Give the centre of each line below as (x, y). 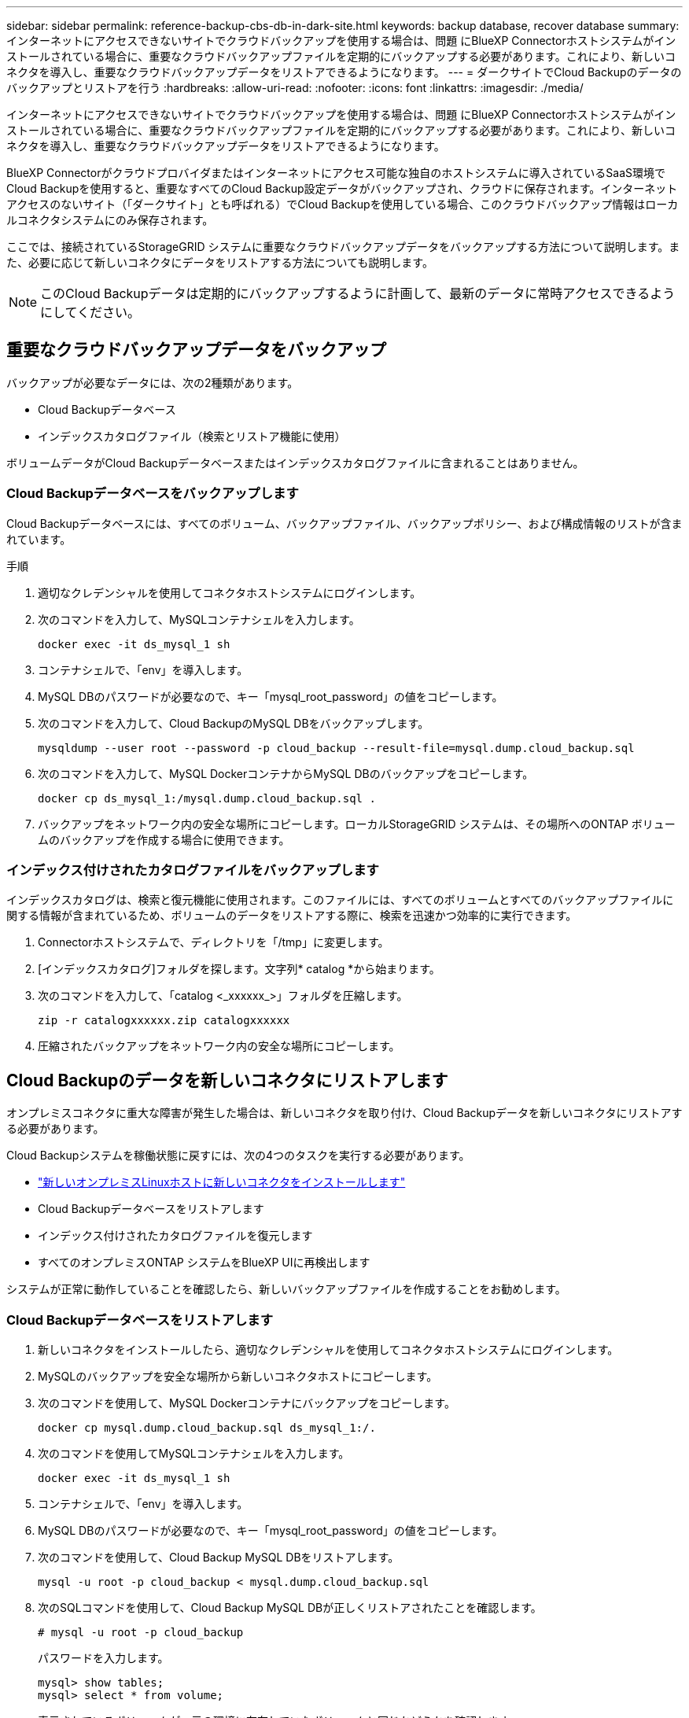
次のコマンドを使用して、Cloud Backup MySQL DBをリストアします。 (219, 1557)
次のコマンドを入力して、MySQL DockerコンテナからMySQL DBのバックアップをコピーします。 (286, 773)
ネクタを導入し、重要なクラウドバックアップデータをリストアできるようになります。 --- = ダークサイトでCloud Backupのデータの (344, 72)
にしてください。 (90, 312)
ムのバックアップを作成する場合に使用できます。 (164, 839)
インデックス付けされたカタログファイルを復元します (175, 1236)
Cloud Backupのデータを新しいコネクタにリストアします (227, 1080)
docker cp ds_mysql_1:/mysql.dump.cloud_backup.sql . (207, 798)
